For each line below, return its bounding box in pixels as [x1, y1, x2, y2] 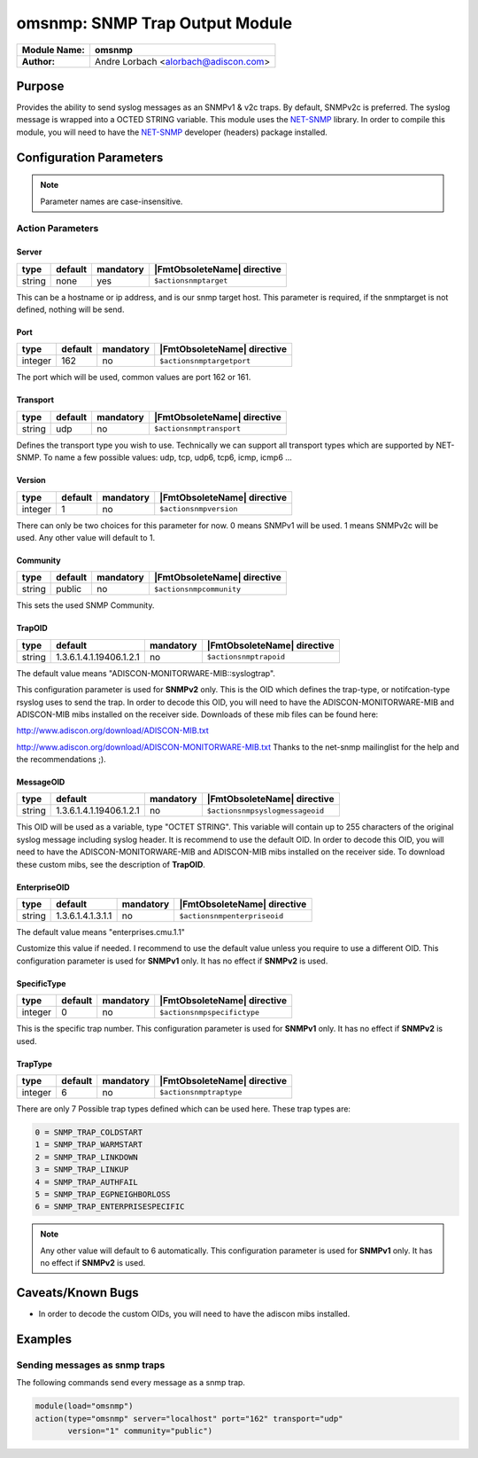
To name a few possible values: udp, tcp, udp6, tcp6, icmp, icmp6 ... [42, 452, 292, 463]
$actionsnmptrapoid [206, 652, 286, 662]
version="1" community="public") [67, 1425, 212, 1436]
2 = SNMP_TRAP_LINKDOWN [35, 1152, 139, 1162]
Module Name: [21, 43, 86, 56]
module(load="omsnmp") [35, 1401, 134, 1411]
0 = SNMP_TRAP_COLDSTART [35, 1127, 143, 1137]
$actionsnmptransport [153, 424, 242, 433]
